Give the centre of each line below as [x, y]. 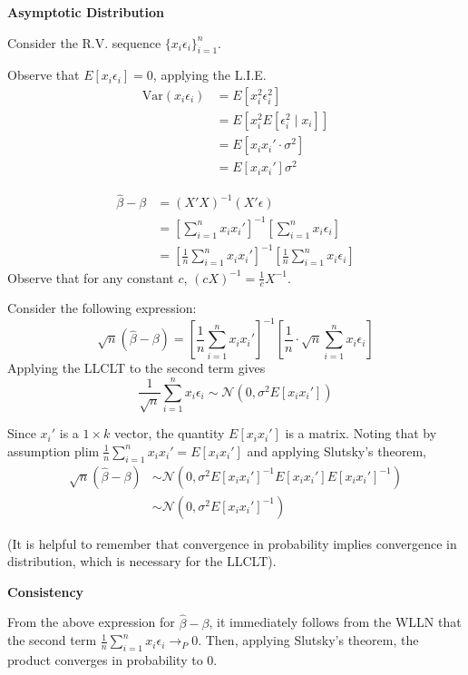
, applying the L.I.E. [210, 75]
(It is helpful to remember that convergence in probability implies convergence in [232, 543]
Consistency [46, 591]
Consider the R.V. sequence [84, 42]
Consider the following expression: [102, 308]
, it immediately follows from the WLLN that [335, 622]
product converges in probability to [105, 660]
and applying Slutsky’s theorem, [336, 450]
